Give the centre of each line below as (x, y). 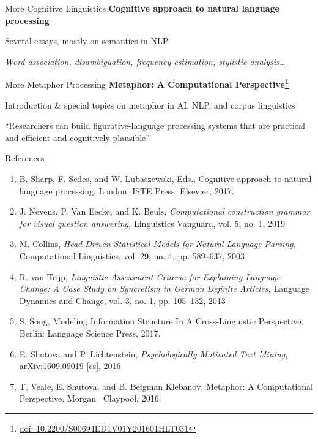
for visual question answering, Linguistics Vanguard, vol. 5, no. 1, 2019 (152, 223)
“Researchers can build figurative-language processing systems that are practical (155, 125)
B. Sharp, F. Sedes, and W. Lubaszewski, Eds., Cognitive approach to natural (165, 178)
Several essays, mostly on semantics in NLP (87, 41)
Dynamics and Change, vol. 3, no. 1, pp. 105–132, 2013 (122, 300)
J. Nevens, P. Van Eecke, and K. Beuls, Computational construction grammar (165, 211)
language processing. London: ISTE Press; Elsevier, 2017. (127, 190)
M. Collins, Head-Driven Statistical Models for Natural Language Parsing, (157, 244)
